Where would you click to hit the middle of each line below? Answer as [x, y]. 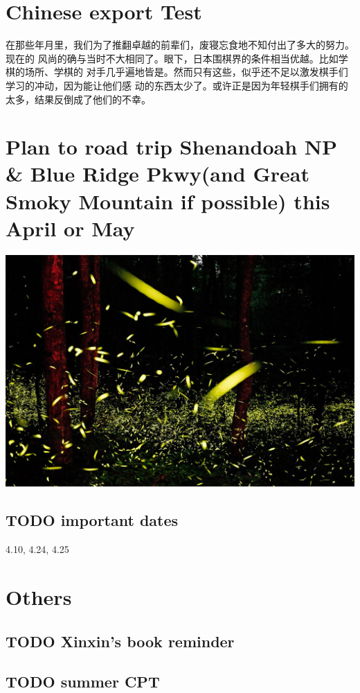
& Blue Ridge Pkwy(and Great [157, 174]
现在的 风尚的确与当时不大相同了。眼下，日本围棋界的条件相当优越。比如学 [177, 58]
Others [39, 597]
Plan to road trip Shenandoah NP [171, 147]
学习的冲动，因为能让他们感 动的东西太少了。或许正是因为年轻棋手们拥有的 [177, 85]
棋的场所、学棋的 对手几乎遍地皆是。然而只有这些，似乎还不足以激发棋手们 [177, 72]
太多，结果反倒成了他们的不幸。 [78, 99]
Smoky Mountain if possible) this [168, 201]
